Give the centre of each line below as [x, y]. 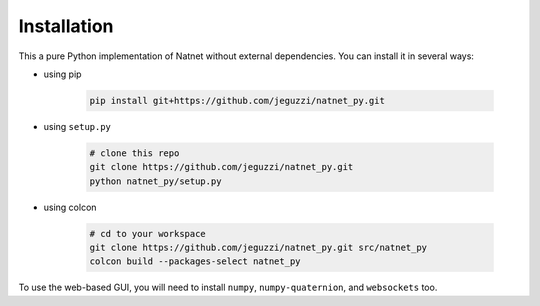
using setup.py [77, 126]
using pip [62, 74]
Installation [66, 26]
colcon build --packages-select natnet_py [195, 261]
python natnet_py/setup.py [155, 181]
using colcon [70, 207]
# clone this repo [134, 153]
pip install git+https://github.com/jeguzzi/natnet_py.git [237, 100]
